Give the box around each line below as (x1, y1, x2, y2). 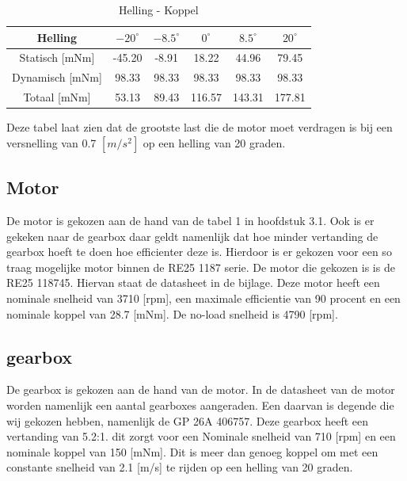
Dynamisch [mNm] (12, 69, 102, 86)
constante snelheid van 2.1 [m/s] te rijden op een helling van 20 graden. (6, 459, 353, 475)
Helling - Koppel (119, 2, 199, 17)
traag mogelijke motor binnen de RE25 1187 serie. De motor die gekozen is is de (6, 258, 395, 275)
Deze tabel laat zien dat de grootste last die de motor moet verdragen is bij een (6, 119, 393, 136)
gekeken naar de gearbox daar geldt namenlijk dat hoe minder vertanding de (6, 227, 378, 244)
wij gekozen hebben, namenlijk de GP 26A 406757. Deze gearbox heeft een (6, 412, 369, 429)
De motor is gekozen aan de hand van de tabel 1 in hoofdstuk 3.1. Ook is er (6, 212, 375, 229)
